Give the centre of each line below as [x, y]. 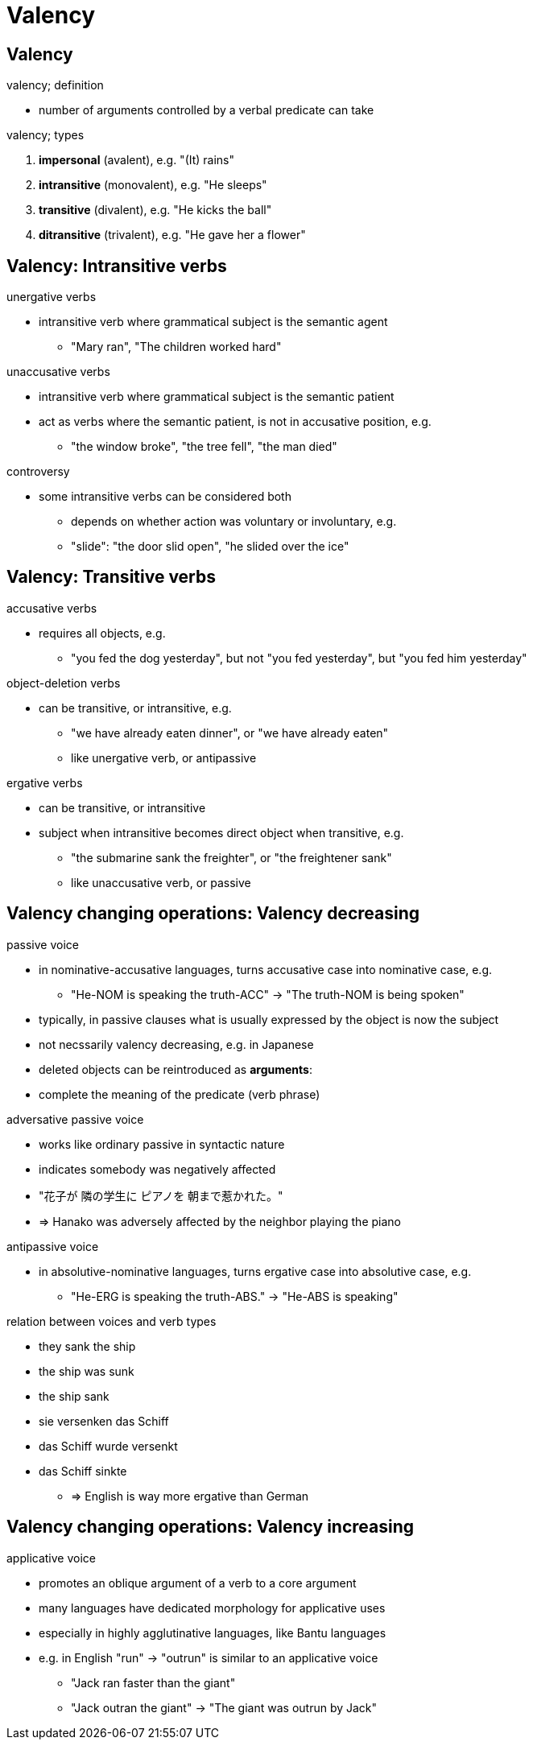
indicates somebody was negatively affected [157, 1169]
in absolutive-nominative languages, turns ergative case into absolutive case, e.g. [255, 1271]
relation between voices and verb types [112, 1321]
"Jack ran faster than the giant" [153, 1682]
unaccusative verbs [58, 372]
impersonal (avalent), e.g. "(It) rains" [137, 160]
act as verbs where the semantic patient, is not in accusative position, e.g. [235, 422]
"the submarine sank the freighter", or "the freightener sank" [231, 857]
